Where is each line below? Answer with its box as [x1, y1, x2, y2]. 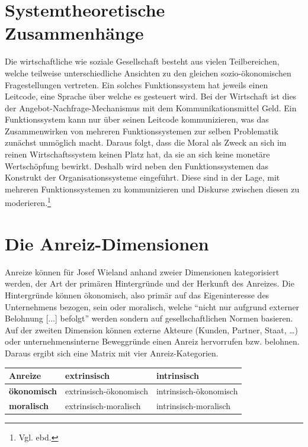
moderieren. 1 [5, 195, 51, 209]
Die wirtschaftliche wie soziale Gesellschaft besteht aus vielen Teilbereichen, [5, 55, 280, 67]
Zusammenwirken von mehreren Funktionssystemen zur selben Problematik [5, 124, 278, 137]
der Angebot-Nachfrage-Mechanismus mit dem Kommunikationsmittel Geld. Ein [5, 101, 297, 114]
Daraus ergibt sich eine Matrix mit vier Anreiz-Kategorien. [5, 346, 219, 359]
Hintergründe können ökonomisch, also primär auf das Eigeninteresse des [5, 289, 269, 301]
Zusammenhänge [5, 21, 144, 45]
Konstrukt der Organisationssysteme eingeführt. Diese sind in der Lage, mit [5, 171, 280, 184]
